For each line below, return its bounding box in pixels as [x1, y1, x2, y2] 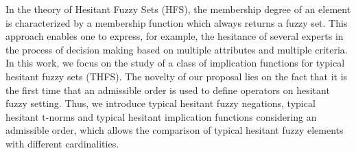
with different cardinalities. [5, 136, 119, 150]
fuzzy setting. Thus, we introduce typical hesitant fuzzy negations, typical [5, 96, 316, 110]
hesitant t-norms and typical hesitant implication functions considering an [5, 109, 317, 123]
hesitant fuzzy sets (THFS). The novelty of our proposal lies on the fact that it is [5, 69, 348, 83]
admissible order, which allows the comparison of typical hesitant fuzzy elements [5, 123, 344, 137]
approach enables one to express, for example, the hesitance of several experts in [5, 29, 344, 43]
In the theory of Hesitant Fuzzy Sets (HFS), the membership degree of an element [5, 2, 351, 16]
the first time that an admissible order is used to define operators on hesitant [5, 82, 330, 97]
